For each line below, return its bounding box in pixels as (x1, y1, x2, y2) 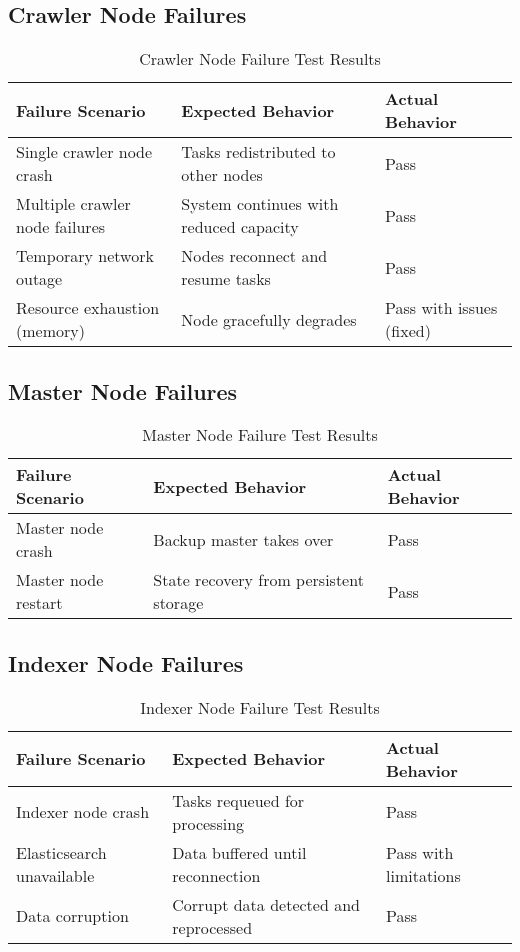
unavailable (16, 863, 95, 887)
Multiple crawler (16, 192, 131, 216)
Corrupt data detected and (172, 892, 360, 916)
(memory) (16, 319, 85, 343)
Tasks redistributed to (181, 140, 336, 164)
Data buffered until (172, 840, 307, 864)
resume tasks (181, 267, 271, 291)
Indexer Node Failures (8, 647, 244, 678)
